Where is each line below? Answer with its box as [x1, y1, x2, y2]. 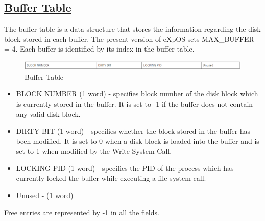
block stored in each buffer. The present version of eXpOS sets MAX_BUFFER [4, 33, 254, 44]
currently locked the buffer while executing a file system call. [16, 173, 206, 183]
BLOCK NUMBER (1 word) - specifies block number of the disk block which [16, 88, 258, 99]
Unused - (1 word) [16, 190, 74, 201]
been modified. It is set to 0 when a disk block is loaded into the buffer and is [16, 135, 259, 146]
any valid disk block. [16, 108, 81, 119]
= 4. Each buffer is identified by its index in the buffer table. [4, 43, 195, 54]
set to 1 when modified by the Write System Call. [16, 145, 172, 156]
